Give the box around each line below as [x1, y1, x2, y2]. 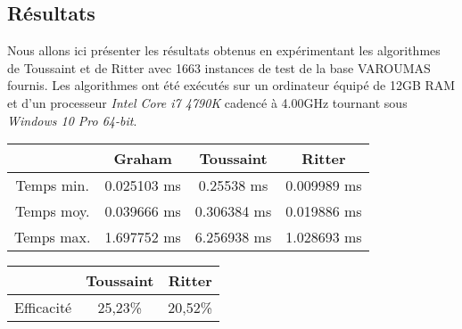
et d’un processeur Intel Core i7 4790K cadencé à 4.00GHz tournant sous [7, 93, 408, 111]
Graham [113, 148, 172, 169]
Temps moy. [14, 201, 90, 222]
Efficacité [14, 297, 72, 318]
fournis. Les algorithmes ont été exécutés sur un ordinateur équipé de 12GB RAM [7, 76, 456, 95]
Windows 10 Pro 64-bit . [7, 111, 137, 129]
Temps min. [15, 175, 89, 196]
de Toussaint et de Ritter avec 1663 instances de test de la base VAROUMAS [7, 58, 431, 77]
